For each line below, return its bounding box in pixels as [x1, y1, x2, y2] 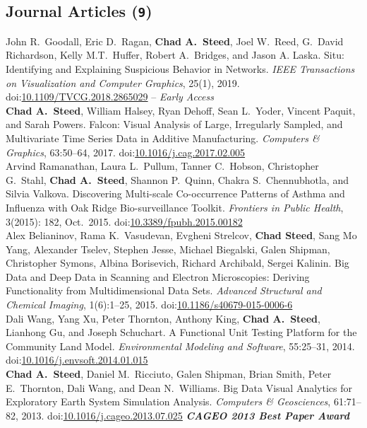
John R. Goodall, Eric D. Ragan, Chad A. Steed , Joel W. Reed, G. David [6, 33, 344, 48]
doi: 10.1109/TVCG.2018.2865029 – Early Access [6, 89, 214, 104]
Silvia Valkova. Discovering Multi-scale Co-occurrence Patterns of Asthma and [6, 186, 345, 201]
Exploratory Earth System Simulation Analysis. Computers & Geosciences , [6, 394, 331, 409]
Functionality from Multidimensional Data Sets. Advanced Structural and [6, 283, 322, 298]
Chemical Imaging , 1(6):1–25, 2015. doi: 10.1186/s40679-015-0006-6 [6, 297, 293, 312]
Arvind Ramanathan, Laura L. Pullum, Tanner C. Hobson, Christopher [6, 158, 319, 173]
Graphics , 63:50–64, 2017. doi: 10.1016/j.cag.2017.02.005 [6, 144, 246, 159]
